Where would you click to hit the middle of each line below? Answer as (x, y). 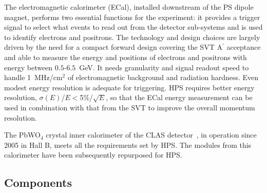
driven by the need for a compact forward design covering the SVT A (113, 47)
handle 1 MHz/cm (33, 77)
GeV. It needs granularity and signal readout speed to (164, 67)
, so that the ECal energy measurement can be (179, 97)
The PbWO (22, 135)
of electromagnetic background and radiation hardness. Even (163, 77)
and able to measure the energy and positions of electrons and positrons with (126, 57)
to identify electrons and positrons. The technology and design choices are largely (132, 37)
